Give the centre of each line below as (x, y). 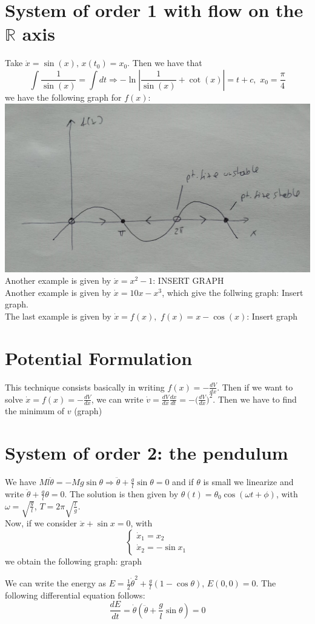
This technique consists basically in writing (85, 387)
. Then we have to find (255, 399)
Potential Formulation (99, 357)
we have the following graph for (63, 97)
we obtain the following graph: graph (74, 561)
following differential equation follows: (75, 595)
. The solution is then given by (121, 493)
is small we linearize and (248, 482)
